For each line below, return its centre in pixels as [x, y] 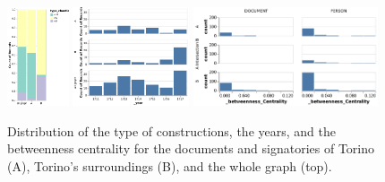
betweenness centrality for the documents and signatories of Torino [191, 148]
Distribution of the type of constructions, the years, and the [171, 130]
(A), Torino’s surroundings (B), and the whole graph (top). [170, 165]
